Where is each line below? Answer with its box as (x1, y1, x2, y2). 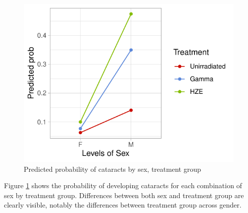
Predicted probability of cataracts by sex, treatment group (24, 163, 201, 174)
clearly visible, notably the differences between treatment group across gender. (4, 200, 242, 210)
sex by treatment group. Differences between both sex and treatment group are (4, 190, 244, 200)
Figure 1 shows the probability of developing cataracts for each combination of (4, 180, 242, 191)
